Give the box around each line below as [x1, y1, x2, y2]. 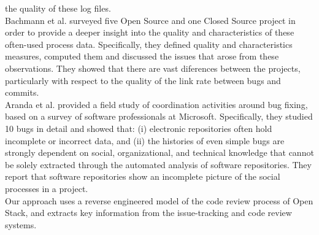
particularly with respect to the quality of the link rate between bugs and [5, 74, 281, 87]
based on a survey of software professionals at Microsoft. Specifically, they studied [5, 110, 313, 123]
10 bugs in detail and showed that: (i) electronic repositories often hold [5, 121, 272, 134]
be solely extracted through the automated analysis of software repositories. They [5, 158, 312, 171]
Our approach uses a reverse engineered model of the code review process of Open [5, 194, 313, 207]
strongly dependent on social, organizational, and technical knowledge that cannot [5, 146, 314, 159]
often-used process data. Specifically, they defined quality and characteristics [5, 37, 293, 50]
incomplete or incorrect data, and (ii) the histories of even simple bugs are [5, 134, 285, 147]
